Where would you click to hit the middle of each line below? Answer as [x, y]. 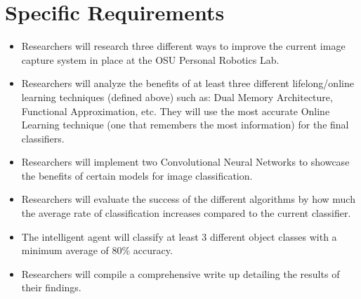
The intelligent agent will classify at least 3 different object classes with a [179, 236]
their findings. [51, 287]
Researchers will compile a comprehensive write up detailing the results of [180, 273]
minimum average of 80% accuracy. [97, 250]
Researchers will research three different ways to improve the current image [183, 46]
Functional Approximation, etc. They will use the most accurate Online [176, 111]
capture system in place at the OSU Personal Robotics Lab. [150, 59]
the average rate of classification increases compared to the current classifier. [186, 213]
